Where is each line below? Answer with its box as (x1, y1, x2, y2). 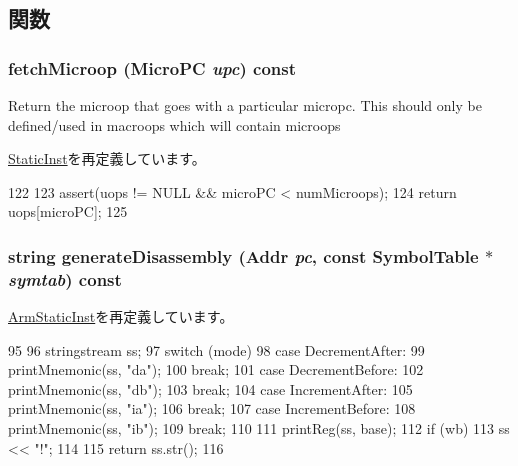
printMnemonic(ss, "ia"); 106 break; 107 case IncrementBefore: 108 (8, 398, 416, 419)
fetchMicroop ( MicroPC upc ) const (8, 55, 296, 80)
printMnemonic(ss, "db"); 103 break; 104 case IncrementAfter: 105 (8, 378, 413, 399)
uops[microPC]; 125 (8, 201, 128, 222)
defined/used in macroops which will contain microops (8, 114, 341, 135)
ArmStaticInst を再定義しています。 (8, 306, 234, 327)
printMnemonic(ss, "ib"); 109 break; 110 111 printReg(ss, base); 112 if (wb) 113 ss (8, 418, 510, 439)
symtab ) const (8, 266, 122, 291)
